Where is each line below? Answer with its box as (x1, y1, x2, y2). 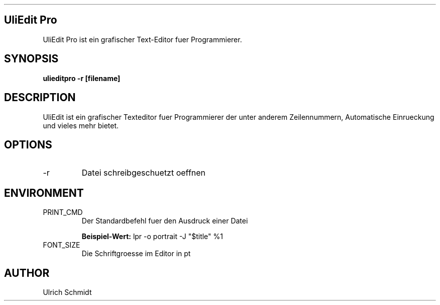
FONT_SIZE (43, 241, 80, 250)
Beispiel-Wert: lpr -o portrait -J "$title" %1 (81, 232, 223, 241)
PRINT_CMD (43, 208, 83, 217)
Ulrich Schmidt (43, 288, 92, 297)
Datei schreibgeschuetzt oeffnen (81, 168, 206, 178)
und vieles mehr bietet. (43, 121, 119, 130)
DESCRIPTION (4, 91, 76, 104)
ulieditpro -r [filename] (43, 73, 121, 83)
